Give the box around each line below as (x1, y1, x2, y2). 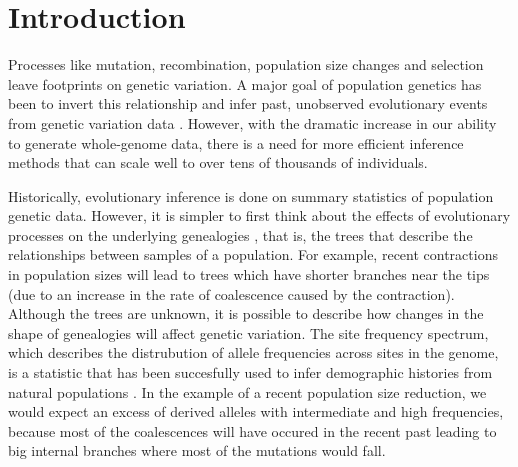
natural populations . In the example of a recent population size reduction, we (8, 381, 487, 402)
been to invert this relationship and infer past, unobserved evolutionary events (8, 93, 488, 114)
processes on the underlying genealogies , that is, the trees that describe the (8, 224, 473, 245)
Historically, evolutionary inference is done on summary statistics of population (8, 185, 494, 206)
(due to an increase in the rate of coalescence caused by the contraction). (8, 283, 455, 304)
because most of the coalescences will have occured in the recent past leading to (8, 420, 497, 441)
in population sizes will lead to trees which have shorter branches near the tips (8, 264, 490, 285)
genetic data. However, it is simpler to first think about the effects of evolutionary (8, 205, 511, 226)
